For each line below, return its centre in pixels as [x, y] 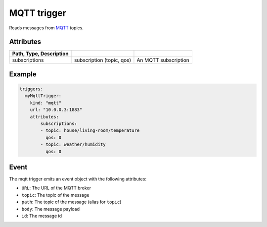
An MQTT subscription [163, 60]
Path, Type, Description [40, 54]
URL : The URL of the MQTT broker [56, 188]
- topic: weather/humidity [73, 144]
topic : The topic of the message [55, 195]
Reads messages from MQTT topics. [46, 28]
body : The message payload [51, 209]
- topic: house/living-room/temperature [90, 131]
